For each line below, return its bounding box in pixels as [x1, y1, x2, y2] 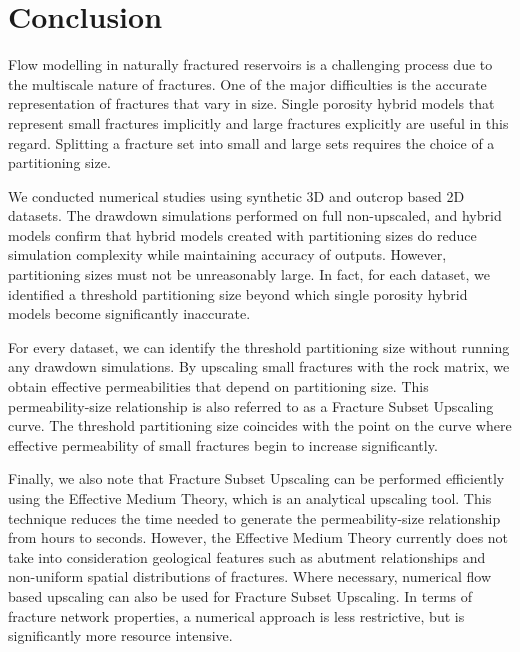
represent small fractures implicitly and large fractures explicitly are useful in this [8, 112, 509, 133]
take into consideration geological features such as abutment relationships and [8, 546, 486, 567]
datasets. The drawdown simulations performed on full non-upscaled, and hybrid [8, 205, 502, 226]
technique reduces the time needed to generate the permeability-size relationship [8, 507, 501, 528]
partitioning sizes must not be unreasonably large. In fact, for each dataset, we [8, 264, 490, 285]
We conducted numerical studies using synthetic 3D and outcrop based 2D [8, 185, 465, 206]
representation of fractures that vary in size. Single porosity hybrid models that [8, 93, 495, 114]
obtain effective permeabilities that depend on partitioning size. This [8, 376, 429, 397]
